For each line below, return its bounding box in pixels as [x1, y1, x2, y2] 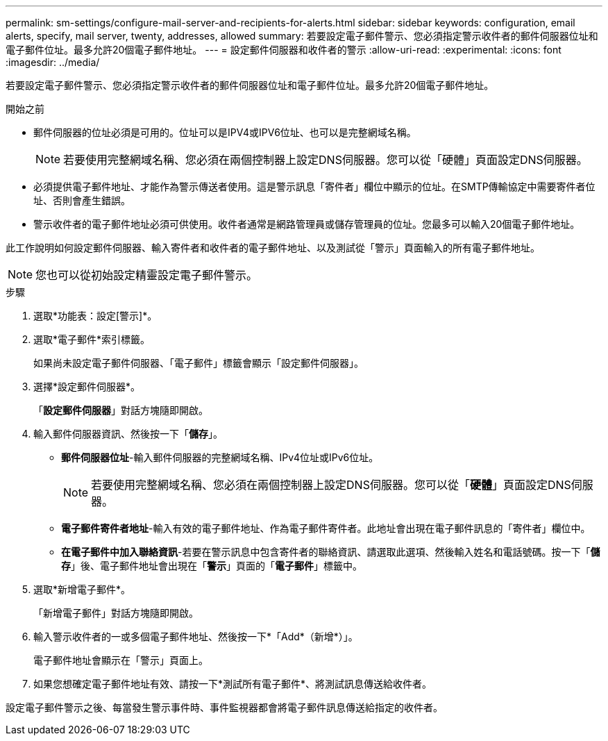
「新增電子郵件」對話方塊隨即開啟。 [33, 607, 199, 619]
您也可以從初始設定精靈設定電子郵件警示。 [35, 268, 258, 282]
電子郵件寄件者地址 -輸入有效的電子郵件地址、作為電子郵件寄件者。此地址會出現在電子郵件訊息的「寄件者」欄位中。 [61, 522, 591, 534]
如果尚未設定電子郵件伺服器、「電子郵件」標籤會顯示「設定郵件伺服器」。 [33, 357, 364, 369]
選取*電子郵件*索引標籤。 [33, 333, 151, 345]
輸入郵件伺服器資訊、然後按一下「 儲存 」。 [33, 428, 223, 440]
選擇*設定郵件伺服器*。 [33, 381, 141, 392]
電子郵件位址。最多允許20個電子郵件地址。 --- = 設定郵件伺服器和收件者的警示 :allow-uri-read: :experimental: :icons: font [6, 44, 561, 56]
